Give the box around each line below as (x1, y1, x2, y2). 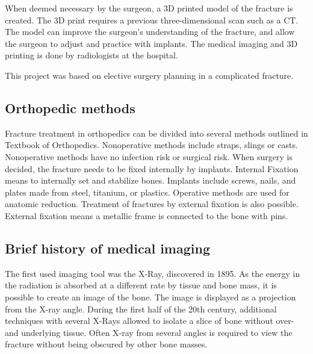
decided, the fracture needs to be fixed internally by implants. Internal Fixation (5, 162, 299, 175)
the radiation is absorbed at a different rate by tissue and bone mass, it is (5, 279, 277, 291)
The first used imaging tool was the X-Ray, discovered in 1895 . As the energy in (5, 267, 300, 279)
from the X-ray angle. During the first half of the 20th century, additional (5, 302, 277, 315)
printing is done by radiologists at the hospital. (5, 49, 178, 61)
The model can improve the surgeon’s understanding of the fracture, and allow (5, 25, 295, 38)
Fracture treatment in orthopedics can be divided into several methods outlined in (5, 126, 308, 139)
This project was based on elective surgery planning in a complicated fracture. (5, 69, 294, 81)
